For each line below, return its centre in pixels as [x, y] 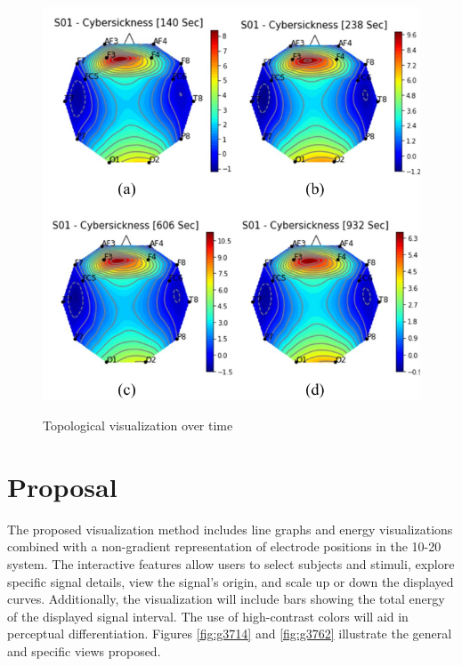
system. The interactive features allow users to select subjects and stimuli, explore [231, 563]
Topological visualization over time [138, 425]
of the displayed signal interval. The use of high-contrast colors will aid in [208, 616]
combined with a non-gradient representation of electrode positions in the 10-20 [224, 546]
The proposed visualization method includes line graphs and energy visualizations [230, 529]
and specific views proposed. [84, 650]
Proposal [62, 486]
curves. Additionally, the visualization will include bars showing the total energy [226, 599]
